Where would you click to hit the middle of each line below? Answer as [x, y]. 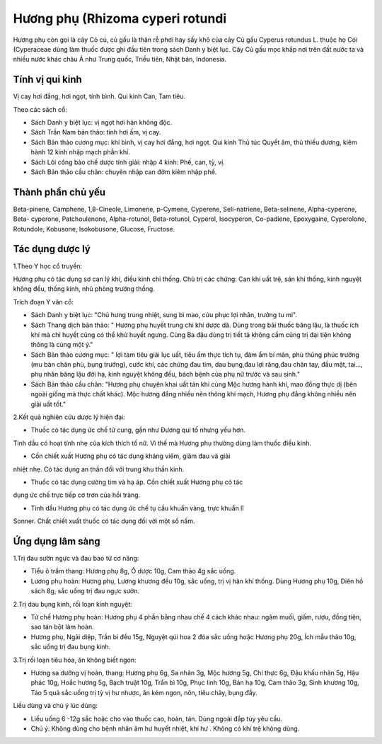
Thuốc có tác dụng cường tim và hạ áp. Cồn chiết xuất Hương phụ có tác [137, 482]
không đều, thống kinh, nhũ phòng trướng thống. [84, 289]
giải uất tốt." [48, 404]
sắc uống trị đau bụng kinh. [71, 647]
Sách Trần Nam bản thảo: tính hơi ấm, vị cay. [96, 132]
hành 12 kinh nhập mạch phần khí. [80, 152]
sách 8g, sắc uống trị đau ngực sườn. [85, 591]
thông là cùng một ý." [62, 345]
